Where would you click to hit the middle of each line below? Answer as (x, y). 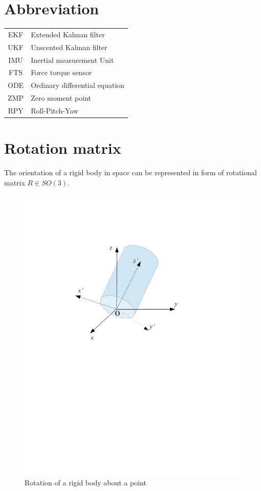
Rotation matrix (63, 148)
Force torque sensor (61, 72)
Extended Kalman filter (68, 34)
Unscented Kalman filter (69, 47)
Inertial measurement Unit (72, 60)
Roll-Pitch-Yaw (55, 110)
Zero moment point (61, 98)
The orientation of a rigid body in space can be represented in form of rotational (130, 172)
